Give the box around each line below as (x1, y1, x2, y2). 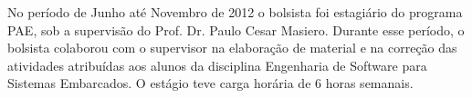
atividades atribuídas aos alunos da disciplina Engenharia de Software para (7, 55, 427, 74)
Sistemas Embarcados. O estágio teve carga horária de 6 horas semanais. (7, 73, 414, 93)
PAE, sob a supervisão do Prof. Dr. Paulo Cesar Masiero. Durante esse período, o (7, 20, 465, 39)
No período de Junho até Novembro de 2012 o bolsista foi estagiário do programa (7, 3, 463, 21)
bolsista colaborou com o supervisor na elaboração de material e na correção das (7, 38, 457, 57)
